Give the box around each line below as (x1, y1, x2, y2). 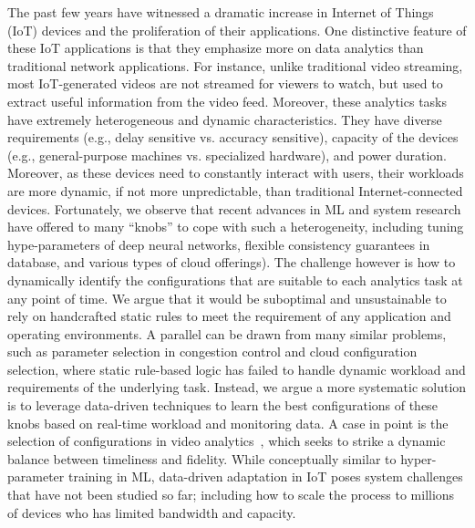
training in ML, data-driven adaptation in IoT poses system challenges (67, 467, 463, 486)
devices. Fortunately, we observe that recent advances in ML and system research (7, 199, 461, 218)
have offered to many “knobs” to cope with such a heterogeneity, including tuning (7, 217, 464, 236)
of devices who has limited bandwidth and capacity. (7, 502, 296, 522)
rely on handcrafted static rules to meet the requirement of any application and (7, 306, 451, 326)
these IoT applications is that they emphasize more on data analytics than (7, 38, 424, 57)
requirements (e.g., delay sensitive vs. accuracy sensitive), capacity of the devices (7, 128, 459, 147)
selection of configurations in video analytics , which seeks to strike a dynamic (7, 431, 446, 450)
